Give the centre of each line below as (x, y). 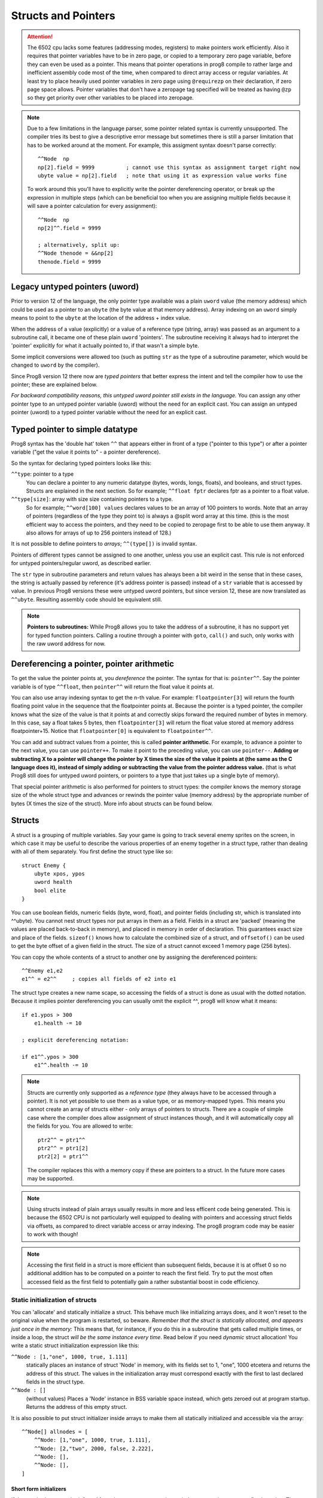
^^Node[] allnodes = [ (55, 1431)
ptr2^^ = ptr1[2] (63, 1148)
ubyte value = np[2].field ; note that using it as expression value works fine (162, 176)
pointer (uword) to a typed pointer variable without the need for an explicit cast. (109, 412)
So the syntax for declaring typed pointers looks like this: (81, 463)
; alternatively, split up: (79, 245)
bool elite (50, 890)
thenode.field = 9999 (69, 262)
